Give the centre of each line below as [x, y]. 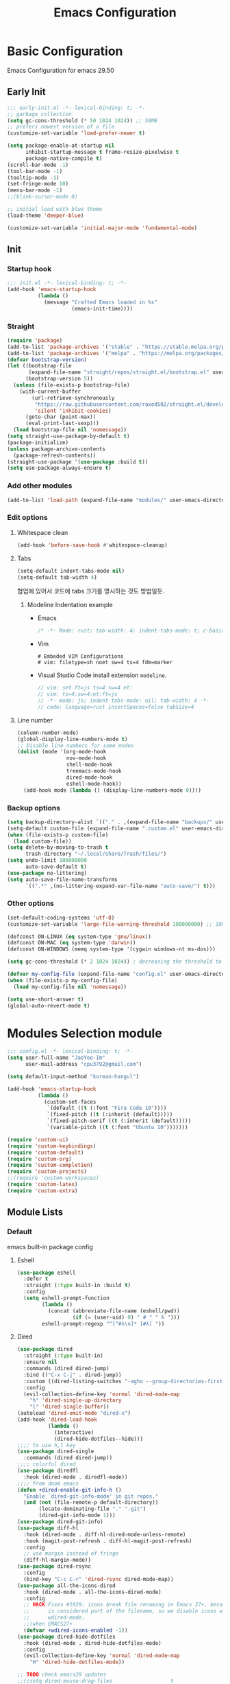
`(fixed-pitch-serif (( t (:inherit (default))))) [119, 1121]
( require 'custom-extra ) [42, 1191]
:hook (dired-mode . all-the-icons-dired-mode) [93, 1592]
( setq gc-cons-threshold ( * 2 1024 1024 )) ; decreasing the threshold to [115, 962]
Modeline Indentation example [70, 605]
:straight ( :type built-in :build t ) [77, 1286]
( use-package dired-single [55, 1452]
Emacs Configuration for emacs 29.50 [61, 70]
